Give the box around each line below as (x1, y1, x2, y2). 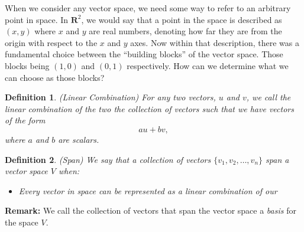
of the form (5, 114, 46, 126)
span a (266, 153, 289, 165)
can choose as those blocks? (5, 71, 105, 83)
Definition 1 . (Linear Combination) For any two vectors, (5, 91, 216, 103)
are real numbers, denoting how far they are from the (89, 25, 282, 37)
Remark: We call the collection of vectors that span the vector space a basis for (5, 204, 296, 217)
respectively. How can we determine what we (127, 59, 289, 71)
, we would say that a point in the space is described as (81, 13, 282, 25)
